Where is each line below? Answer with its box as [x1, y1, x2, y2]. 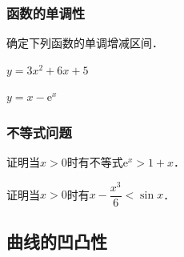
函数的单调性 [6, 2, 86, 22]
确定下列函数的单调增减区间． [6, 34, 163, 51]
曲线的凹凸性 [6, 229, 107, 254]
